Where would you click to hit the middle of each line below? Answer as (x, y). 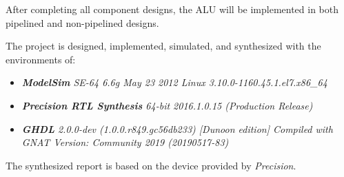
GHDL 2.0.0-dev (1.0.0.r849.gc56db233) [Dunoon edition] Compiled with (177, 128)
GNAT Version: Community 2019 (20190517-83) (125, 142)
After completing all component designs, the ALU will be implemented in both (172, 9)
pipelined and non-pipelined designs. (82, 22)
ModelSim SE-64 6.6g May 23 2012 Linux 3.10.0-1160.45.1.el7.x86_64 (174, 82)
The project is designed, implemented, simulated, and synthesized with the (163, 46)
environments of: (41, 59)
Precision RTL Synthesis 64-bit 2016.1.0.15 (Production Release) (167, 105)
